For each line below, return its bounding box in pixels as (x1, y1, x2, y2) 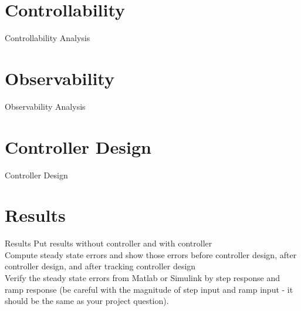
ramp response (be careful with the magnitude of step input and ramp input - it (5, 283, 293, 295)
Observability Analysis (5, 100, 86, 112)
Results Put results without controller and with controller (5, 237, 212, 249)
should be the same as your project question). (5, 295, 169, 307)
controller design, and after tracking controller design (5, 260, 196, 272)
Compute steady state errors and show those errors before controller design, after (5, 248, 297, 261)
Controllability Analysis (5, 32, 90, 44)
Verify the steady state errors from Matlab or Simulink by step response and (5, 272, 280, 284)
